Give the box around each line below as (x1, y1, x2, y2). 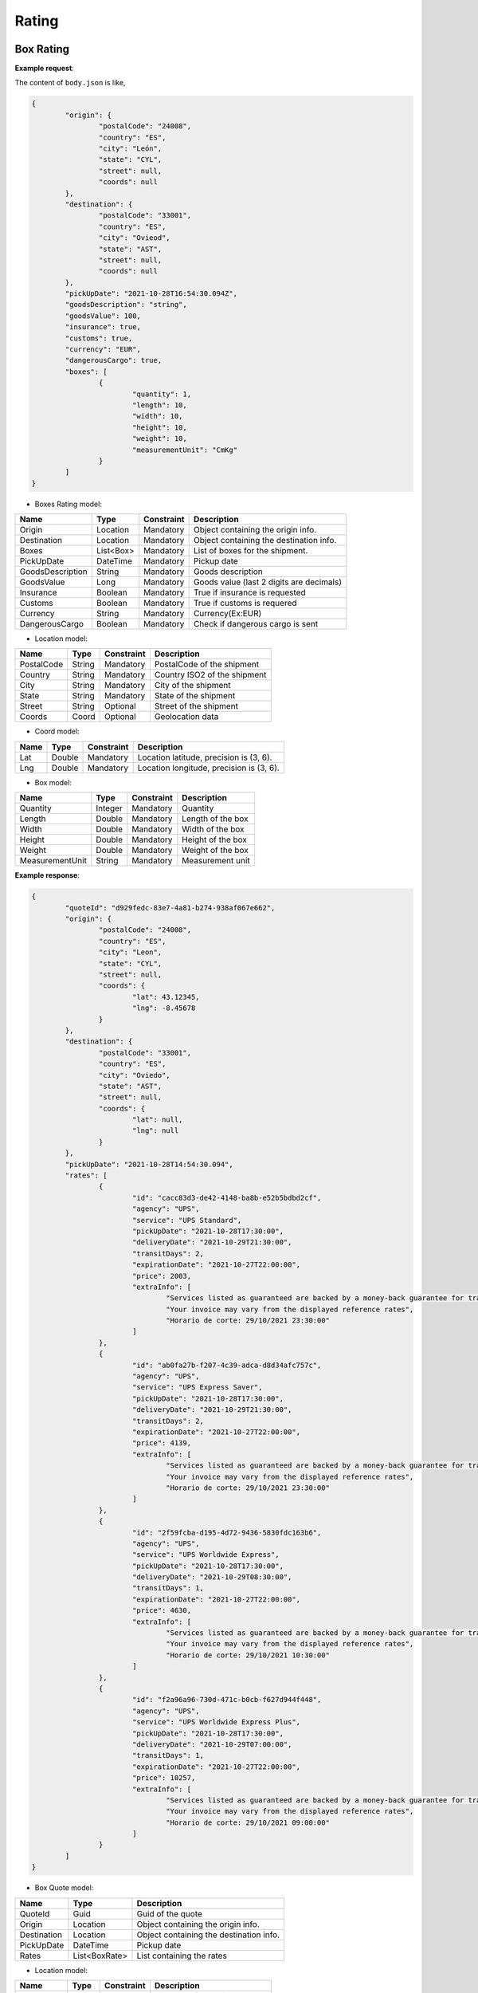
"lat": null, (131, 1115, 183, 1124)
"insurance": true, (65, 323, 141, 332)
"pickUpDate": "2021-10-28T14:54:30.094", (65, 1160, 234, 1169)
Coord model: (34, 726, 80, 737)
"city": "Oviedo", (98, 1071, 170, 1079)
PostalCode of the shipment (154, 658, 259, 670)
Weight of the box (182, 845, 249, 856)
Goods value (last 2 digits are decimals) (193, 576, 343, 588)
